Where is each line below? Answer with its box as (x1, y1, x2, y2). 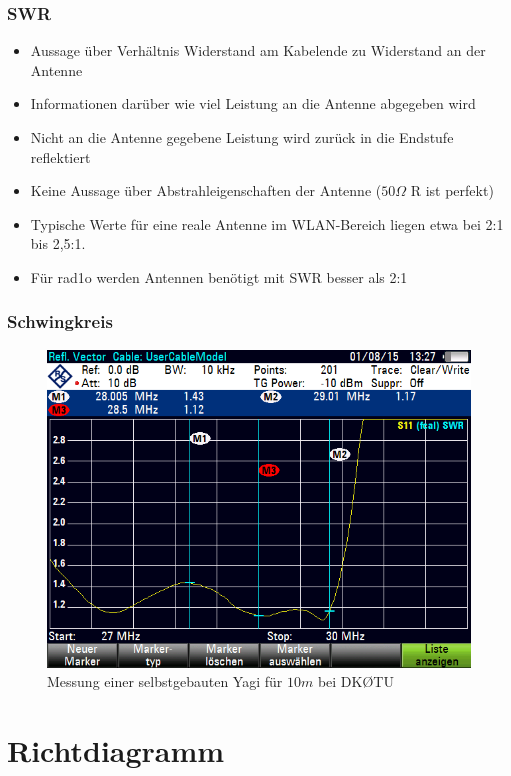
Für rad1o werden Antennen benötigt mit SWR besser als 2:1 (30, 266, 408, 287)
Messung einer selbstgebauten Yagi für (47, 671, 283, 692)
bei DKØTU (317, 671, 394, 692)
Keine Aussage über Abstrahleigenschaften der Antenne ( (30, 180, 382, 201)
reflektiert (30, 146, 91, 167)
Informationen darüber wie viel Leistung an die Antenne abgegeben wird (30, 93, 476, 114)
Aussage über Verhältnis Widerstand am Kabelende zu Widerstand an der (30, 40, 486, 61)
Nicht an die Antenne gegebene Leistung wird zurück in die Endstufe (30, 127, 454, 147)
